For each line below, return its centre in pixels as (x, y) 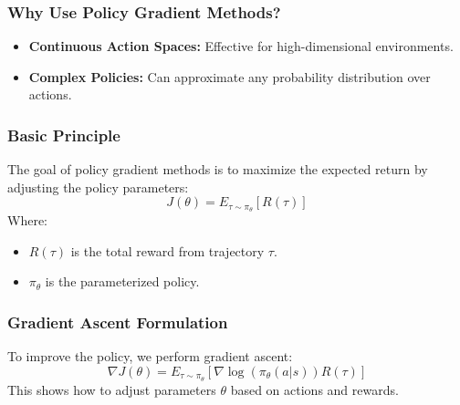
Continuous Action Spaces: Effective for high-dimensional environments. (241, 46)
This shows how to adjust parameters (112, 389)
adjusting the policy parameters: (98, 187)
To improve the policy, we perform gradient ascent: (150, 356)
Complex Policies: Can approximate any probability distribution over (230, 76)
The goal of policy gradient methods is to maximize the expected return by (218, 169)
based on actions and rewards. (314, 389)
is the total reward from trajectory (167, 250)
